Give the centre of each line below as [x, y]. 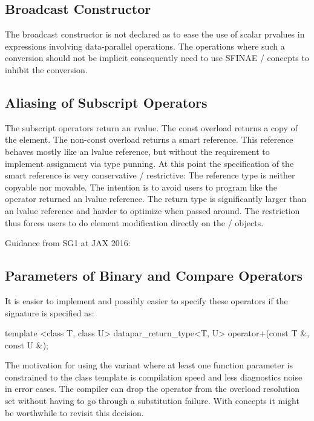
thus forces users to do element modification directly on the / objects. [134, 222]
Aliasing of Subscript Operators [106, 102]
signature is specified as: [50, 312]
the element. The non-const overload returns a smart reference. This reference [149, 139]
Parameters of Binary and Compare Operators [154, 276]
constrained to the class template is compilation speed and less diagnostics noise [154, 377]
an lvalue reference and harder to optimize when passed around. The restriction [152, 210]
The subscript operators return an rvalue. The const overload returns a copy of [151, 127]
